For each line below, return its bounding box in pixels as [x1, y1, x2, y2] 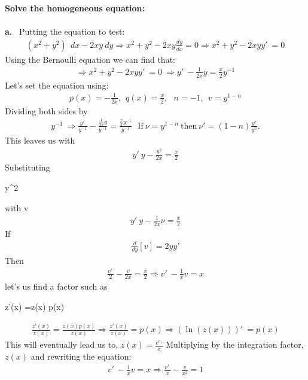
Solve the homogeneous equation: [5, 2, 145, 14]
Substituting [5, 161, 50, 174]
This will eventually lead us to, [5, 338, 118, 351]
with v [5, 201, 29, 214]
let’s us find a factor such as [5, 280, 108, 293]
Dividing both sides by [5, 104, 88, 117]
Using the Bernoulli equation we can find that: [5, 53, 175, 65]
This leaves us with [5, 134, 75, 147]
